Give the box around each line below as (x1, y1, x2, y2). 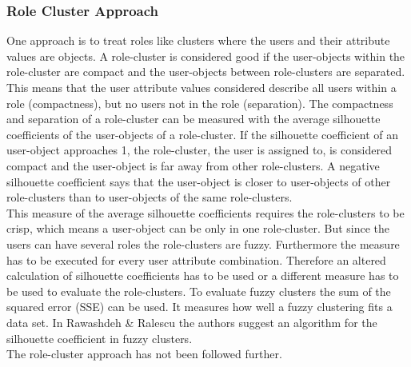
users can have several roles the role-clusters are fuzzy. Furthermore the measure (6, 235, 400, 252)
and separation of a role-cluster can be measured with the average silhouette (6, 110, 381, 127)
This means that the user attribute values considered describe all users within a (6, 79, 397, 95)
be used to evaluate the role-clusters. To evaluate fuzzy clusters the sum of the (6, 282, 391, 299)
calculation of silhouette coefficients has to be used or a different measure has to (6, 267, 399, 284)
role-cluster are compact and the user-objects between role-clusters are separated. (6, 63, 405, 80)
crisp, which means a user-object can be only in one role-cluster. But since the (6, 220, 390, 237)
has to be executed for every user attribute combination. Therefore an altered (6, 251, 386, 268)
